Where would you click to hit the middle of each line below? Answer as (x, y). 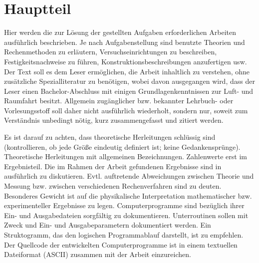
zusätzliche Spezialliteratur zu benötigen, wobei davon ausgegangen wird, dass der (129, 81)
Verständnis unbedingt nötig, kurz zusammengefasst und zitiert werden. (114, 120)
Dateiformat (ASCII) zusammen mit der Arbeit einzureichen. (98, 254)
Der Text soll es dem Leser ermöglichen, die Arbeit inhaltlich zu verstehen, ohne (127, 71)
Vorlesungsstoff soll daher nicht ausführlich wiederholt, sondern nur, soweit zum (126, 110)
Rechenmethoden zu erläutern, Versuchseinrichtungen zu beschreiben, (111, 52)
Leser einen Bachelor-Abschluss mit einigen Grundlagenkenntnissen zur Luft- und (129, 91)
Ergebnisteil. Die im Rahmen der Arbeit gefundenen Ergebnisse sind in (113, 166)
